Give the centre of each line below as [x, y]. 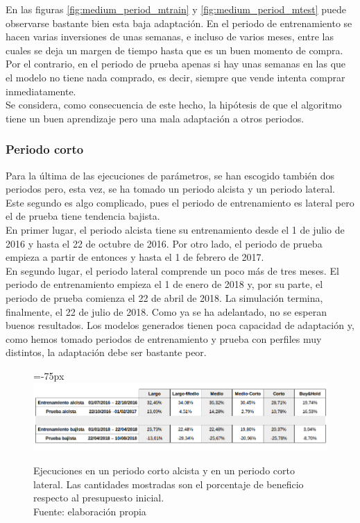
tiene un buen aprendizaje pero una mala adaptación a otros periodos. [155, 118]
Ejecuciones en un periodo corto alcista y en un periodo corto [164, 470]
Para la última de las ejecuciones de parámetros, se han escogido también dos [170, 175]
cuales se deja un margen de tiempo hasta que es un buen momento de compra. [174, 50]
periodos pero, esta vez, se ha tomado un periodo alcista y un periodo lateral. [170, 189]
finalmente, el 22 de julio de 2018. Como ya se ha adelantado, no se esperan [166, 311]
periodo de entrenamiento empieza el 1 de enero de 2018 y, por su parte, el [164, 284]
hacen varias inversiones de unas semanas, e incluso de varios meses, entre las [170, 37]
